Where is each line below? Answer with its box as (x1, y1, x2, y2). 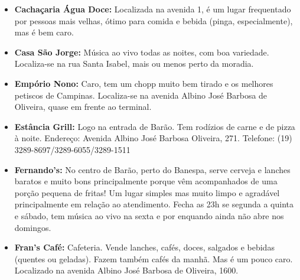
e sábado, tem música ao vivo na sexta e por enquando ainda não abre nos (14, 209, 284, 222)
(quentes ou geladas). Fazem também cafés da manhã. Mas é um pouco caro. (14, 252, 293, 265)
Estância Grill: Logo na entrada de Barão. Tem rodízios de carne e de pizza (14, 120, 295, 132)
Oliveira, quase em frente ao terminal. (14, 100, 152, 113)
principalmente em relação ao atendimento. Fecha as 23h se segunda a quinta (14, 198, 294, 210)
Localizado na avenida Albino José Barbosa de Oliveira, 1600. (14, 264, 239, 276)
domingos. (14, 221, 51, 233)
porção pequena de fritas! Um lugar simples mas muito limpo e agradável (14, 186, 280, 198)
